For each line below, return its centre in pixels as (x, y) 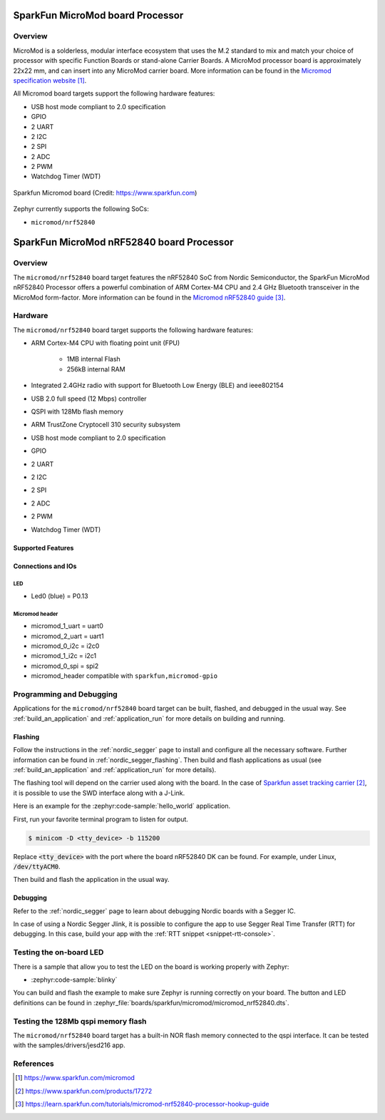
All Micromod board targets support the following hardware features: (114, 93)
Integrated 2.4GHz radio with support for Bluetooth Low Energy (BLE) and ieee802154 (158, 386)
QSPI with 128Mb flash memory (77, 412)
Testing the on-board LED (58, 952)
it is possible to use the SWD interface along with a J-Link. (99, 793)
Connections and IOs (45, 566)
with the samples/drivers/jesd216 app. (69, 1045)
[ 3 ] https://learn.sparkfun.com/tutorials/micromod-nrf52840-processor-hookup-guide (143, 1104)
